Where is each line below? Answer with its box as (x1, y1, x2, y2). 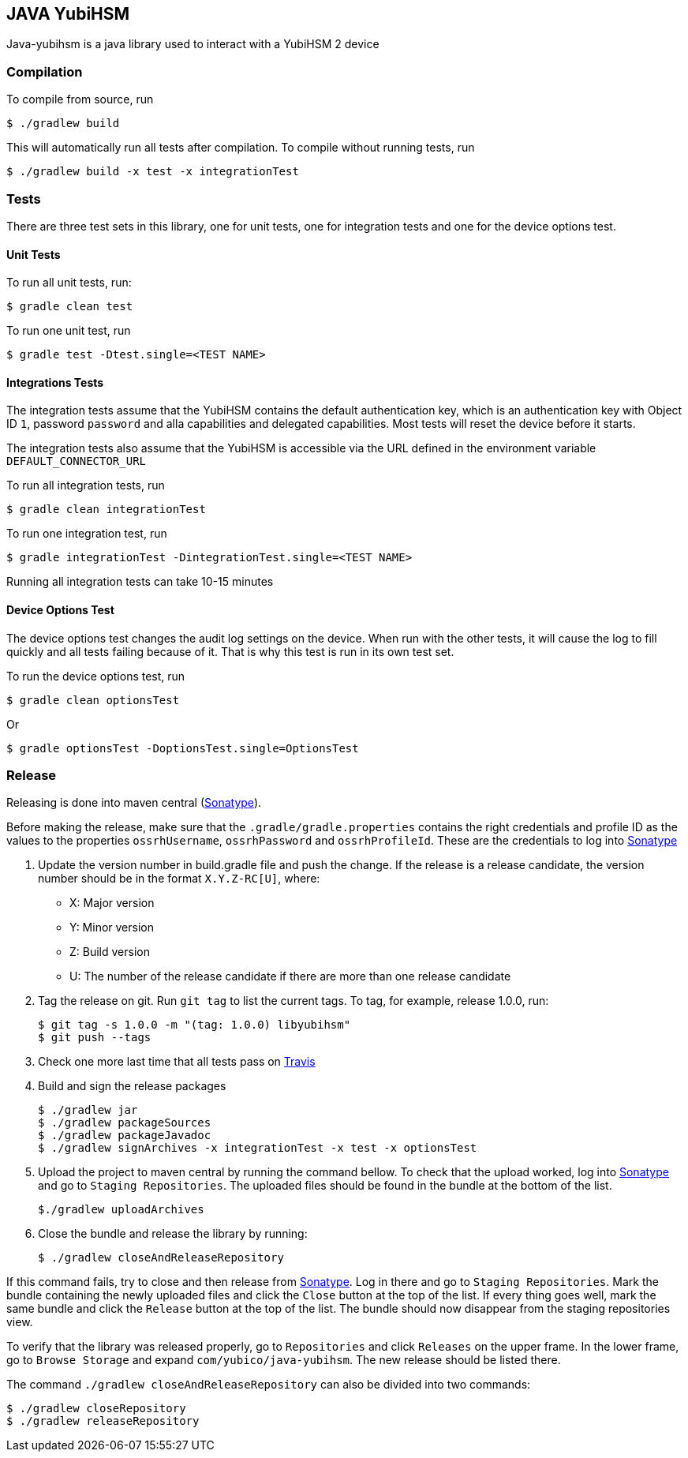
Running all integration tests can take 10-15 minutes (6, 575, 274, 589)
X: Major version (69, 896, 155, 910)
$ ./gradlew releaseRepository (6, 1415, 200, 1428)
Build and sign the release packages (38, 1079, 226, 1093)
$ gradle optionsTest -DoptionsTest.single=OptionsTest (6, 741, 359, 755)
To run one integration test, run (6, 527, 167, 541)
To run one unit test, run (6, 324, 131, 338)
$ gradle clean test (6, 300, 133, 313)
